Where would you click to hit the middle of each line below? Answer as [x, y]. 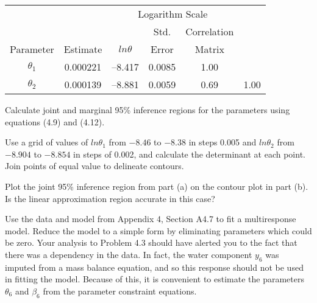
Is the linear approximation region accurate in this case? [110, 198]
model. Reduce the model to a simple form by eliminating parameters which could [158, 230]
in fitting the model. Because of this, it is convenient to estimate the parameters [155, 279]
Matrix [209, 49]
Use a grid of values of [47, 142]
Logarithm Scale [173, 14]
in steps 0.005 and [223, 142]
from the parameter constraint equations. [120, 291]
